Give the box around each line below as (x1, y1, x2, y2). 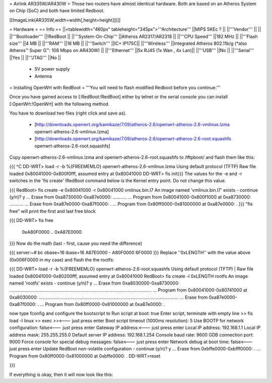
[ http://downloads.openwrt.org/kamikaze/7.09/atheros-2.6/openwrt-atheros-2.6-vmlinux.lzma (34, 122, 230, 128)
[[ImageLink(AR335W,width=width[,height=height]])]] (9, 17, 121, 23)
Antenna (34, 73, 52, 79)
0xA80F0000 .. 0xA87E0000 (22, 229, 82, 235)
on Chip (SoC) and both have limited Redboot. (9, 8, 105, 14)
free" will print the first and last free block (9, 208, 96, 214)
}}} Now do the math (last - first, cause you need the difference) (9, 240, 143, 246)
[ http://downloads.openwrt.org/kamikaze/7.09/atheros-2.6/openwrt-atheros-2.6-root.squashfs (34, 136, 231, 142)
